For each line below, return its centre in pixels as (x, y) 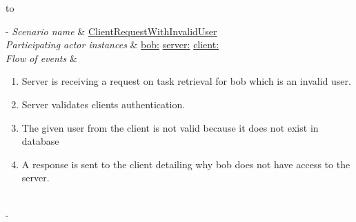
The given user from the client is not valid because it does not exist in (170, 127)
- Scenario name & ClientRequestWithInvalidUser (111, 31)
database (40, 141)
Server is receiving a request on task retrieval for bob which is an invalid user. (186, 81)
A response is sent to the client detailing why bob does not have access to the (186, 164)
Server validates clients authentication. (103, 104)
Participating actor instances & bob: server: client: (112, 44)
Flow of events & (41, 58)
